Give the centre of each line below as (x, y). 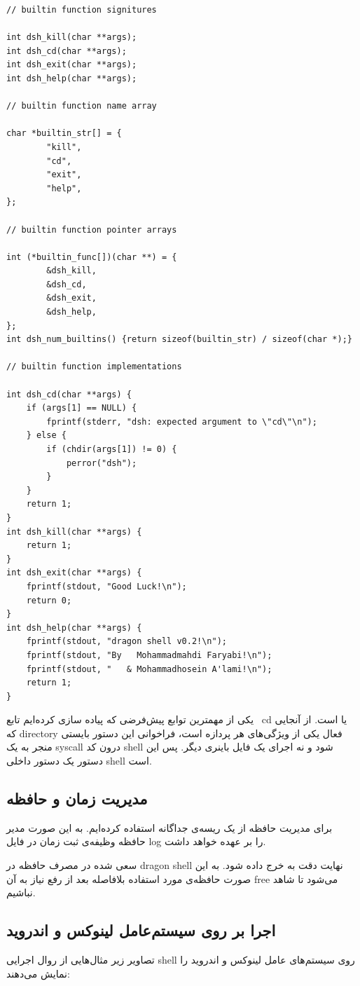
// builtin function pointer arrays (92, 230)
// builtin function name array (82, 106)
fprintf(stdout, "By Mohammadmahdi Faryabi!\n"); (149, 655)
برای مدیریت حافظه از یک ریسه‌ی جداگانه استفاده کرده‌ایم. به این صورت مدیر (169, 827)
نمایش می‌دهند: (38, 973)
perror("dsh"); (102, 463)
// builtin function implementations (94, 367)
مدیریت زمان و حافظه (77, 799)
